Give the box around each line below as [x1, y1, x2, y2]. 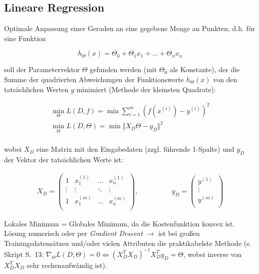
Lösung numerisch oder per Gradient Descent [4, 228, 143, 238]
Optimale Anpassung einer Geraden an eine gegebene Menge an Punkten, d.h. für [4, 23, 255, 34]
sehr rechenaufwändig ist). [27, 259, 107, 270]
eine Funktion [4, 33, 46, 43]
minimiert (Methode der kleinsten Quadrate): [76, 84, 216, 94]
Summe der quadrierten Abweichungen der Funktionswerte [4, 74, 184, 84]
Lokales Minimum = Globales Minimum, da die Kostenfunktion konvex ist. [4, 218, 235, 228]
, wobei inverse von [183, 248, 242, 259]
